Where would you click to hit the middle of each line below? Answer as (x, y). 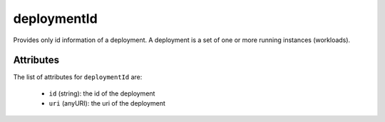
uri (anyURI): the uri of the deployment (107, 103)
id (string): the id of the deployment (102, 93)
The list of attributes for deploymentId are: (78, 77)
